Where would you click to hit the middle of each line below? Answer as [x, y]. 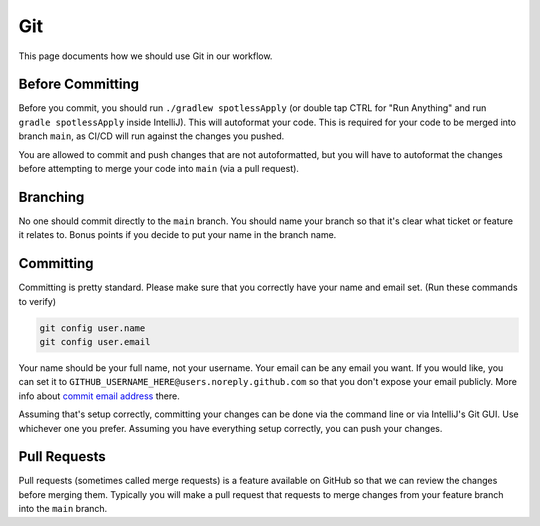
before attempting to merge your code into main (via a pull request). [159, 169]
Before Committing [79, 84]
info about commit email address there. [99, 396]
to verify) [37, 301]
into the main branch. [63, 509]
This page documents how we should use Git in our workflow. [145, 56]
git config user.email [95, 341]
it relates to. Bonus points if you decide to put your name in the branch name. [177, 235]
